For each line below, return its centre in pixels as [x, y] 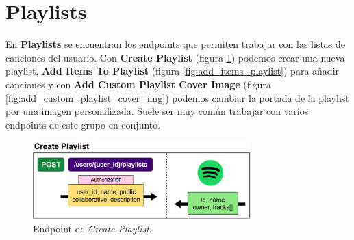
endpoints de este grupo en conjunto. [83, 124]
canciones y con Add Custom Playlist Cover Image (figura [138, 84]
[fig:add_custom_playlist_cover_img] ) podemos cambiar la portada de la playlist [177, 97]
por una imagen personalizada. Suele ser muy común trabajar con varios [157, 111]
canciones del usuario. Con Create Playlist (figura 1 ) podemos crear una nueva [175, 57]
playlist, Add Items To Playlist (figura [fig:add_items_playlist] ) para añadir [173, 71]
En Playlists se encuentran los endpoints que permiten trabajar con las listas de [176, 44]
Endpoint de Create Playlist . [92, 228]
